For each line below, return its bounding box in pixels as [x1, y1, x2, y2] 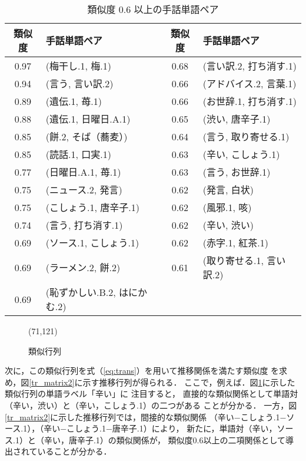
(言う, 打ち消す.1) [45, 218, 123, 232]
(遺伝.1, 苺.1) [45, 94, 102, 108]
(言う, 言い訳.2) [45, 77, 114, 90]
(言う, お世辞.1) [202, 165, 271, 179]
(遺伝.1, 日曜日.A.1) [45, 112, 131, 126]
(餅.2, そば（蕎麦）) [45, 130, 128, 143]
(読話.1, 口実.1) [45, 147, 111, 161]
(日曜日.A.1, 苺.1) [45, 165, 121, 179]
